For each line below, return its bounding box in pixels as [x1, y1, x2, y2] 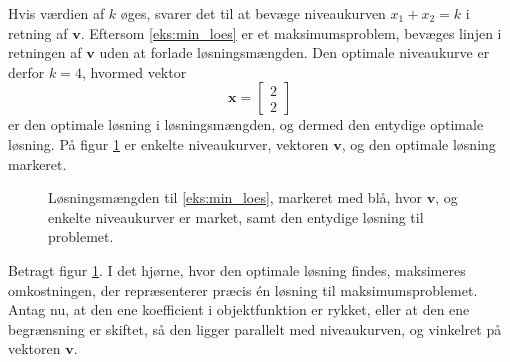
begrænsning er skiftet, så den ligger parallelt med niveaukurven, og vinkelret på [8, 318, 502, 339]
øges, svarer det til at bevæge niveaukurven [120, 3, 386, 23]
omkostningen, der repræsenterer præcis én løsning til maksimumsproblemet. [8, 279, 478, 300]
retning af [8, 22, 68, 43]
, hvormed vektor [81, 61, 187, 82]
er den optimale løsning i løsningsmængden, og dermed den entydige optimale [8, 114, 484, 135]
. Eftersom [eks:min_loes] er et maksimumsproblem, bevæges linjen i [80, 22, 502, 43]
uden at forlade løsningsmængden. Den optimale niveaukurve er [99, 42, 490, 63]
